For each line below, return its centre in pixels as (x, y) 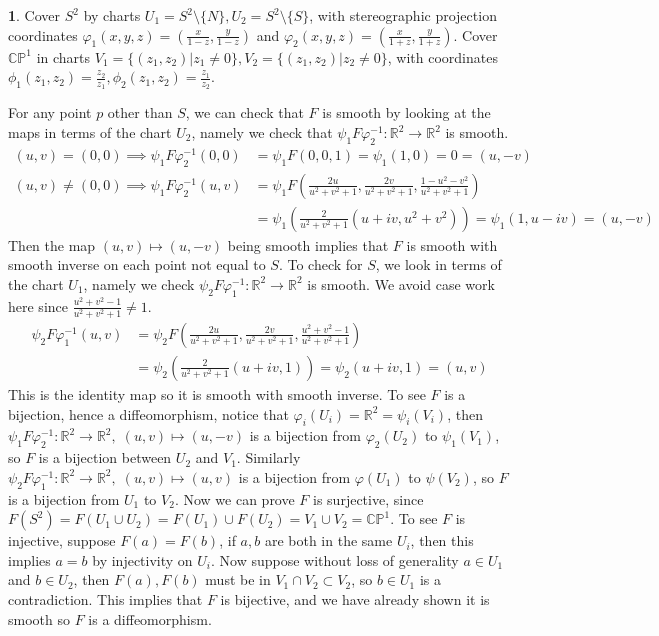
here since (38, 305)
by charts (112, 15)
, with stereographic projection (403, 15)
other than (140, 112)
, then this (442, 540)
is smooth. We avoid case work (401, 283)
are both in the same (328, 540)
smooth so (39, 618)
